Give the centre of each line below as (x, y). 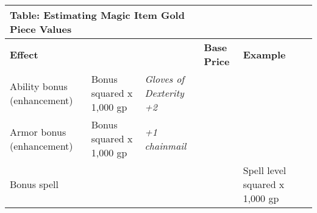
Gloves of (165, 79)
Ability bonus (39, 86)
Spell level (265, 170)
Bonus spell (34, 184)
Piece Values (41, 29)
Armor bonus (38, 131)
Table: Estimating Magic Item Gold (97, 15)
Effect (24, 54)
